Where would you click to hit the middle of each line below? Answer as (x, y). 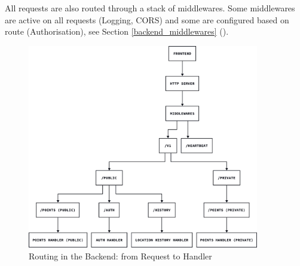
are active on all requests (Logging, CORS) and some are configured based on (147, 19)
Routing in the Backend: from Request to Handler (120, 256)
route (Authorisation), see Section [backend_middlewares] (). (117, 31)
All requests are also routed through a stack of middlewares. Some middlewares (150, 8)
